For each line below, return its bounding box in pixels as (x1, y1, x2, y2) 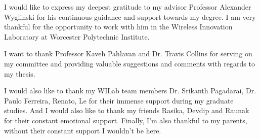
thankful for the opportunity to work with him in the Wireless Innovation (4, 21, 233, 32)
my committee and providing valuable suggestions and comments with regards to (4, 58, 255, 68)
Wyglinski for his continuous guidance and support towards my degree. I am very (4, 11, 256, 22)
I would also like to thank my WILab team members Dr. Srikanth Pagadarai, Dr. (4, 85, 256, 96)
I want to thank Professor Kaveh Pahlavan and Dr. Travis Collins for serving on (4, 48, 252, 59)
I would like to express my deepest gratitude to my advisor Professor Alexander (4, 2, 251, 12)
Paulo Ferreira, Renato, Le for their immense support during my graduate (4, 95, 234, 106)
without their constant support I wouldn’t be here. (4, 125, 161, 135)
